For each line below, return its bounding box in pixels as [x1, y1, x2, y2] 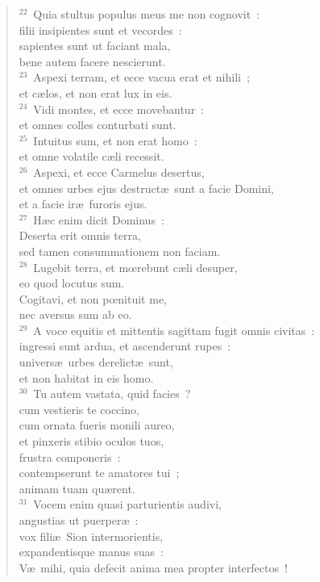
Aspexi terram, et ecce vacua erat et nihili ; [33, 69, 250, 86]
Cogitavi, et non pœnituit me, [19, 290, 167, 307]
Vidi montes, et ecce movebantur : [33, 100, 205, 117]
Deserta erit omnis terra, [19, 227, 141, 244]
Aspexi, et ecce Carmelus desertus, [33, 163, 205, 180]
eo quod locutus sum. [19, 274, 125, 291]
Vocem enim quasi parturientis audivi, [33, 496, 222, 513]
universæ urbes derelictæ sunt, [19, 354, 173, 371]
